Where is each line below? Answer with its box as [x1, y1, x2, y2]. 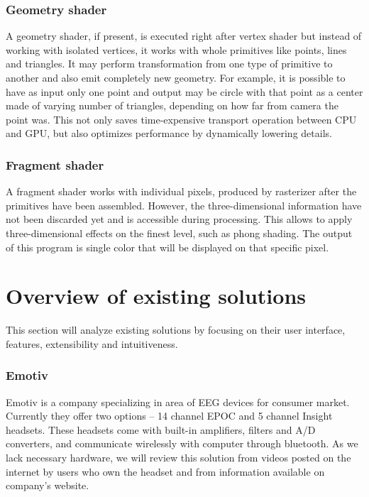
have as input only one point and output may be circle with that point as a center [6, 84, 363, 99]
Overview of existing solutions [6, 281, 306, 310]
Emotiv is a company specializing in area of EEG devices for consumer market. [6, 394, 350, 409]
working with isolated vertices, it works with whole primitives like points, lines [6, 42, 347, 57]
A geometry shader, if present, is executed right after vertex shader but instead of [6, 28, 362, 43]
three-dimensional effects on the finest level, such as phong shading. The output [6, 225, 353, 240]
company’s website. [6, 478, 89, 493]
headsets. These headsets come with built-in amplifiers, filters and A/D [6, 422, 316, 437]
